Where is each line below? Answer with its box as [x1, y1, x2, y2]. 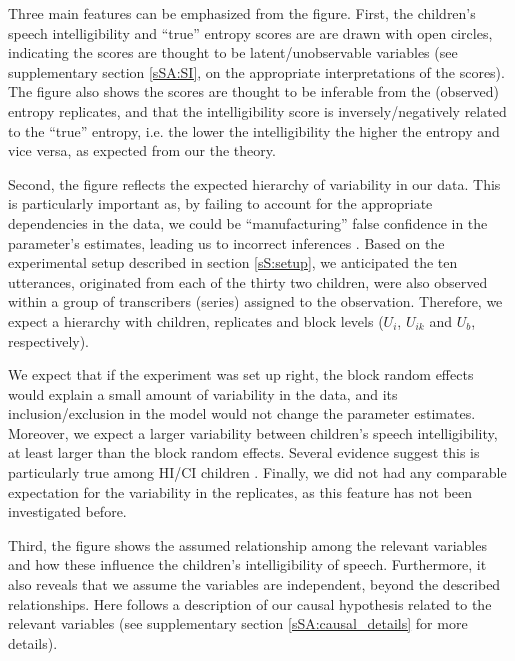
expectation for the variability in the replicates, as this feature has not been [8, 481, 473, 502]
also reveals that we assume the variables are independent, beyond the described [8, 574, 501, 595]
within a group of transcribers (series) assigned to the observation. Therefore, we [8, 291, 503, 312]
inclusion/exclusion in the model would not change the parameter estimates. [8, 403, 476, 424]
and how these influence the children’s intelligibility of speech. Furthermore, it [8, 554, 487, 575]
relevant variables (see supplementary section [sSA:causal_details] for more [8, 613, 468, 634]
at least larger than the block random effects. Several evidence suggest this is [8, 442, 480, 463]
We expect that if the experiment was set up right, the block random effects [8, 364, 474, 385]
